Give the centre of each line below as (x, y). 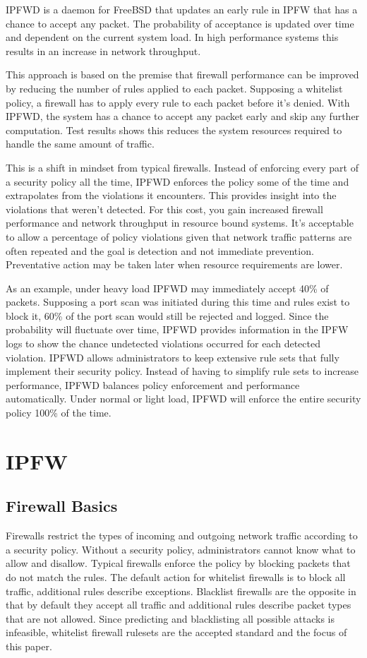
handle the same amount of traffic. (80, 144)
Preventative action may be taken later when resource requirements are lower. (174, 264)
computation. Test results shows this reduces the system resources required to (174, 130)
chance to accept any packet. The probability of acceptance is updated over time (180, 23)
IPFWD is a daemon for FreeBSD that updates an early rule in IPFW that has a (182, 9)
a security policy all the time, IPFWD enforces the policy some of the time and (178, 181)
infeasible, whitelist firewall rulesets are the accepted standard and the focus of (176, 632)
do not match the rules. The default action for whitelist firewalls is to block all (176, 576)
